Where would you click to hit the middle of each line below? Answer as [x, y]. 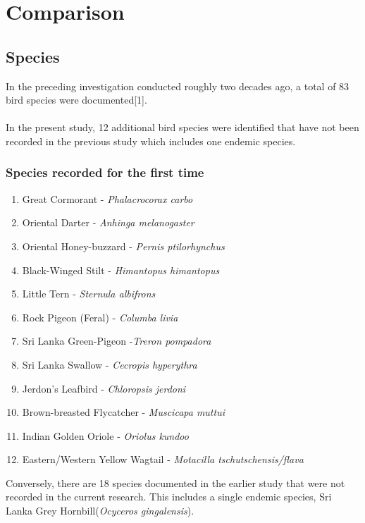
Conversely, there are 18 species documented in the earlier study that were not [175, 482]
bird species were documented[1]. [76, 100]
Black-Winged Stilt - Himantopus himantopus [121, 270]
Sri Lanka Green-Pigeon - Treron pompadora [117, 341]
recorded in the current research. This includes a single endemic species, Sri [169, 497]
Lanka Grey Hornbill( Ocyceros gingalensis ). [100, 511]
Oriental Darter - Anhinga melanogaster [108, 222]
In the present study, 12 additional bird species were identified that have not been [182, 127]
